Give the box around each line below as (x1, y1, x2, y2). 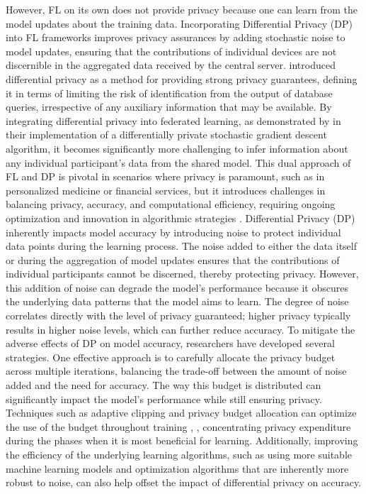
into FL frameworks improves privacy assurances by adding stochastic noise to (6, 30, 345, 45)
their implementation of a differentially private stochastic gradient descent (6, 127, 327, 142)
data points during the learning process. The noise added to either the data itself (6, 238, 358, 253)
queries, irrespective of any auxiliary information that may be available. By (6, 99, 332, 114)
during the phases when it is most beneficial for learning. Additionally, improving (6, 433, 358, 448)
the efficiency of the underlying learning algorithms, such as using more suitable (6, 447, 352, 461)
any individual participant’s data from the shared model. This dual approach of (6, 155, 351, 170)
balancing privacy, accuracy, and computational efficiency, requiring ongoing (6, 197, 336, 212)
